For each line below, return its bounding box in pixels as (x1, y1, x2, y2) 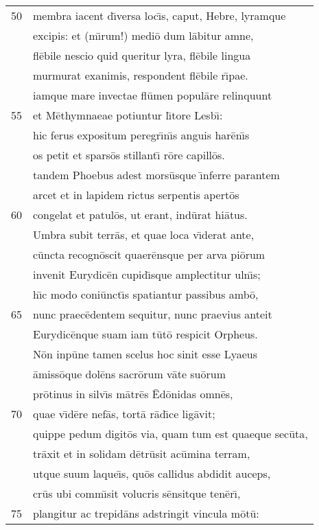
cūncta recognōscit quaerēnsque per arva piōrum (33, 246, 265, 262)
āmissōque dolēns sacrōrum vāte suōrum (33, 366, 226, 382)
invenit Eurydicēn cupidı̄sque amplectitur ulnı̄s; (33, 266, 261, 282)
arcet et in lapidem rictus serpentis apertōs (33, 187, 239, 203)
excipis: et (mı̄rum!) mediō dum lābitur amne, (33, 27, 254, 43)
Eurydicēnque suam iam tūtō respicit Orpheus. (33, 326, 258, 342)
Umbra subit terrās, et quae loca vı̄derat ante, (33, 227, 255, 242)
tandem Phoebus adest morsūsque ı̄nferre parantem (33, 167, 280, 183)
